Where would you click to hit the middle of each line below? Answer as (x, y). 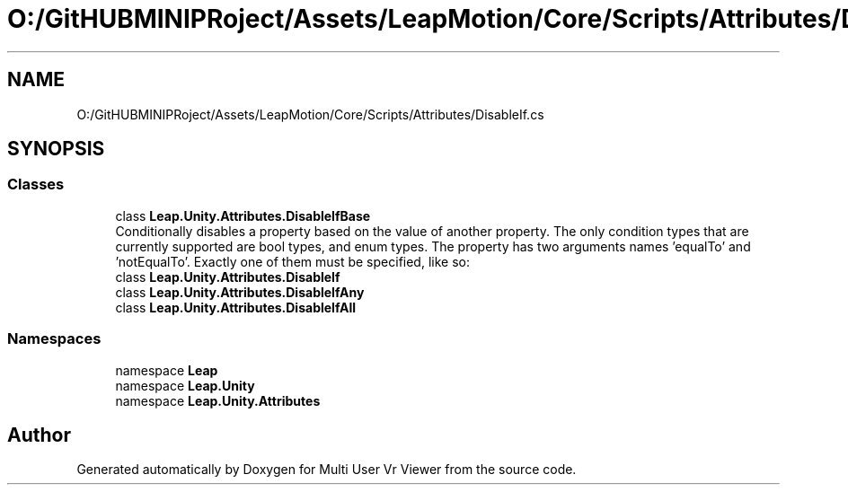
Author (39, 435)
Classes (36, 184)
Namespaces (54, 339)
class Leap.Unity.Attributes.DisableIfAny (240, 292)
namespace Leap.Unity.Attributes (218, 400)
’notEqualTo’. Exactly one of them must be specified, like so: (292, 261)
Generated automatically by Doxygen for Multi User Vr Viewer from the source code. (327, 470)
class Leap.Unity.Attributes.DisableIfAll (236, 307)
